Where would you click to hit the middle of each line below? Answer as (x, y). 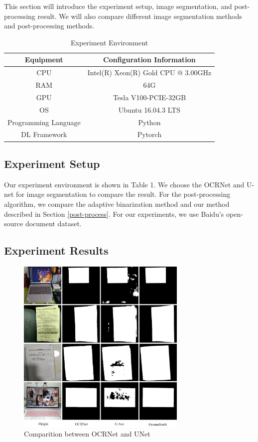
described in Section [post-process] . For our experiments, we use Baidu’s (114, 214)
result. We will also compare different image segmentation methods (140, 16)
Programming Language (44, 122)
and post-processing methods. (49, 26)
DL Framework (44, 134)
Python (149, 122)
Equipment (44, 60)
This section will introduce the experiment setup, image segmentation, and (118, 6)
